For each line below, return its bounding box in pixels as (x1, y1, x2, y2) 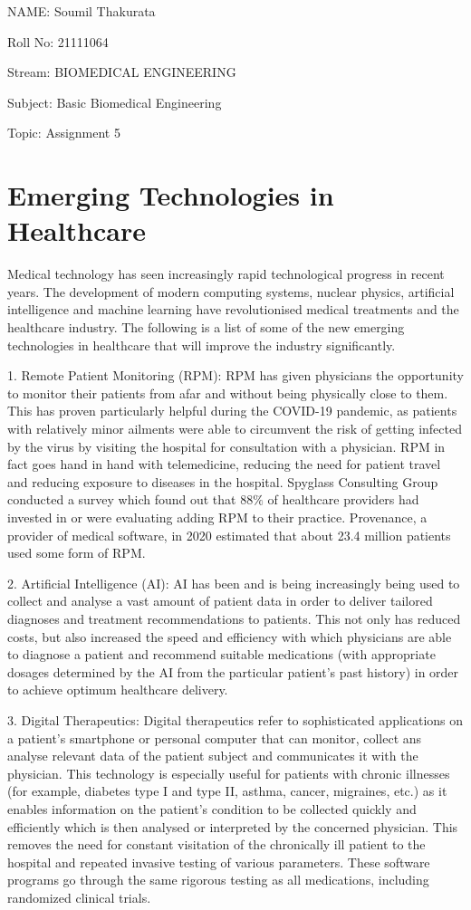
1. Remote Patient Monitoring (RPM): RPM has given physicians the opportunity (7, 366, 464, 385)
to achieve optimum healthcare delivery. (7, 680, 228, 699)
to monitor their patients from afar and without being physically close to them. (7, 383, 448, 402)
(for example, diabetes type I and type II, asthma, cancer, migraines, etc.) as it (7, 781, 447, 800)
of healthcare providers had (267, 490, 419, 509)
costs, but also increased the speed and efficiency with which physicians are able (7, 627, 452, 646)
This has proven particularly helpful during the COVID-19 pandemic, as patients (7, 401, 457, 420)
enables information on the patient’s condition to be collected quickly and (7, 799, 417, 818)
